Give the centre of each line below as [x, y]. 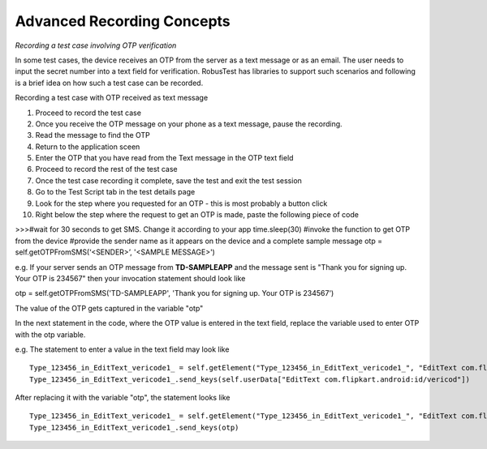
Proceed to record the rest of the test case [106, 169]
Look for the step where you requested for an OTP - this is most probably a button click [181, 203]
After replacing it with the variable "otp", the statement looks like [123, 398]
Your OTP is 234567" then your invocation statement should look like [130, 278]
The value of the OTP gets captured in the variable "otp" [109, 308]
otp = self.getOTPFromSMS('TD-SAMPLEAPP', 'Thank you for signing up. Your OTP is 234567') [175, 293]
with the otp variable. [50, 334]
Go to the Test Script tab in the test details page [115, 192]
